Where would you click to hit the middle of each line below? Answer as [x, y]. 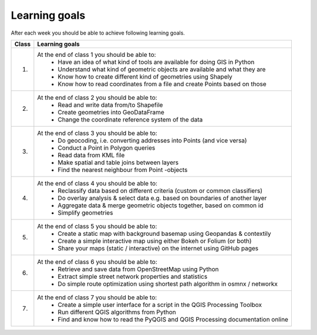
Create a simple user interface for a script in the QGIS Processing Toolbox [160, 304]
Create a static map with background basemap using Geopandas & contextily [164, 234]
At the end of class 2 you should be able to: [97, 97]
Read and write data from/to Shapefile [110, 104]
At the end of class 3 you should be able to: [97, 133]
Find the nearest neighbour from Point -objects [123, 170]
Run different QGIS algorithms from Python [117, 312]
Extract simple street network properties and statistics [133, 276]
